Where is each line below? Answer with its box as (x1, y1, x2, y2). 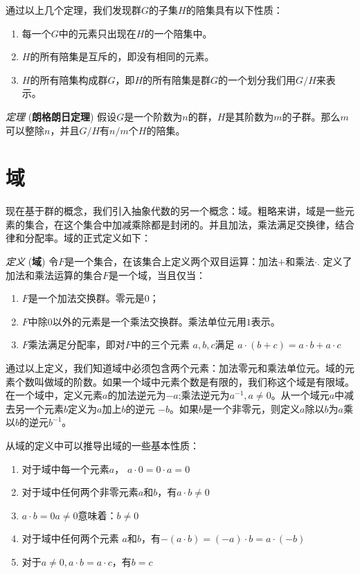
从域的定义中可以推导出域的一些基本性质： (6, 438, 199, 452)
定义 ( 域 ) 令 (6, 254, 59, 269)
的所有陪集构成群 (30, 72, 108, 87)
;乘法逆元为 (178, 388, 230, 402)
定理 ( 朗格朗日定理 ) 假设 (6, 109, 117, 123)
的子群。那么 (282, 109, 341, 123)
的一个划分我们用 (218, 72, 296, 87)
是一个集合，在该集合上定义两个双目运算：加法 (64, 254, 278, 269)
